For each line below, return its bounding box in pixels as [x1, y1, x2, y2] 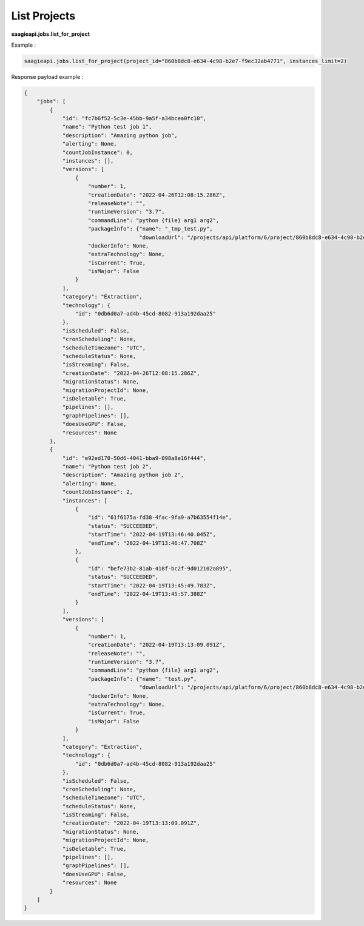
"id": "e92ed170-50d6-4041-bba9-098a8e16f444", [62, 455, 207, 461]
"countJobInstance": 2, [62, 488, 133, 496]
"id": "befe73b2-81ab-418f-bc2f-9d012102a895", [88, 565, 232, 572]
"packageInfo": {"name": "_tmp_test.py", [88, 225, 213, 232]
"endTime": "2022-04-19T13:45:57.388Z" [88, 590, 207, 597]
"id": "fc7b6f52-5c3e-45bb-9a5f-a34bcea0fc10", [62, 115, 207, 122]
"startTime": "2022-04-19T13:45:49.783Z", [88, 582, 217, 589]
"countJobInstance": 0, [62, 149, 133, 156]
